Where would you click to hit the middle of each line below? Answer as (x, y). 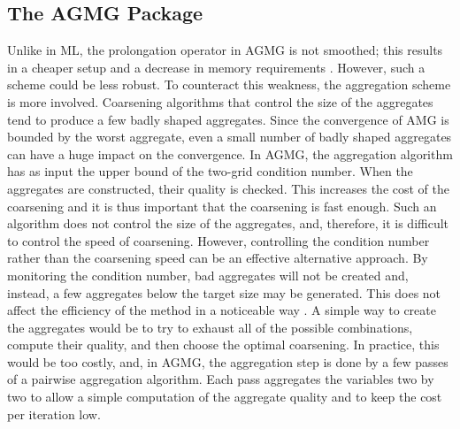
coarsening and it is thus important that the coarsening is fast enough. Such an (222, 206)
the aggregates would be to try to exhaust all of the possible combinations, (210, 327)
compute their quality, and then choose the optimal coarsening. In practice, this (223, 345)
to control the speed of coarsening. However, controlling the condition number (218, 240)
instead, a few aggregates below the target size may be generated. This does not (224, 292)
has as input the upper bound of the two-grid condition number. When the (210, 171)
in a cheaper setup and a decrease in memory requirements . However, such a (216, 67)
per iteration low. (54, 414)
